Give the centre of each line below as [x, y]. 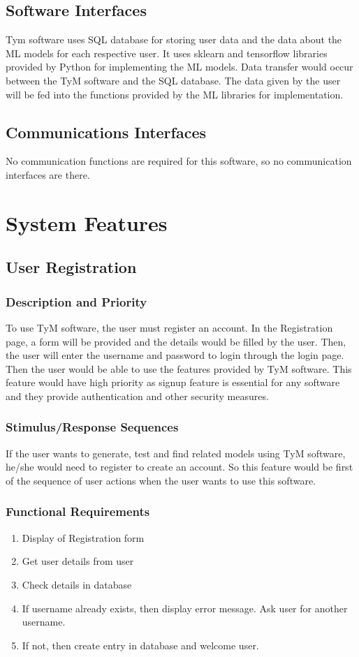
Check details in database [77, 584]
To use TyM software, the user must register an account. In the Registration [169, 327]
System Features [87, 222]
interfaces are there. [48, 174]
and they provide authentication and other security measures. [137, 396]
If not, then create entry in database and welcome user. [140, 645]
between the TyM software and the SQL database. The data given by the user [173, 80]
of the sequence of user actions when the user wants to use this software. [161, 480]
